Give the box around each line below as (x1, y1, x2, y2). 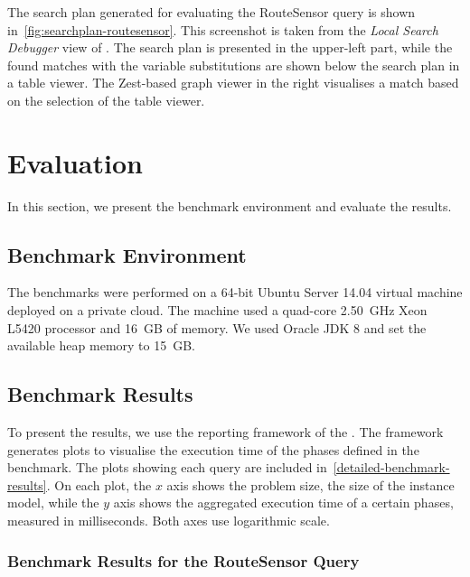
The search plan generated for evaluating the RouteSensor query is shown (7, 3, 416, 21)
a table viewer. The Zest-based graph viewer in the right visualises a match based (7, 73, 459, 92)
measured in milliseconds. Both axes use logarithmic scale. (7, 511, 330, 530)
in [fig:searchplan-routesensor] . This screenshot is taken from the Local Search (7, 20, 438, 39)
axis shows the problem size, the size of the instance (166, 475, 455, 494)
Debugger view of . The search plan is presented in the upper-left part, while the (7, 38, 453, 57)
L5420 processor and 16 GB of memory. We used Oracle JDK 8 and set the (7, 318, 427, 337)
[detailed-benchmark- (333, 458, 450, 477)
